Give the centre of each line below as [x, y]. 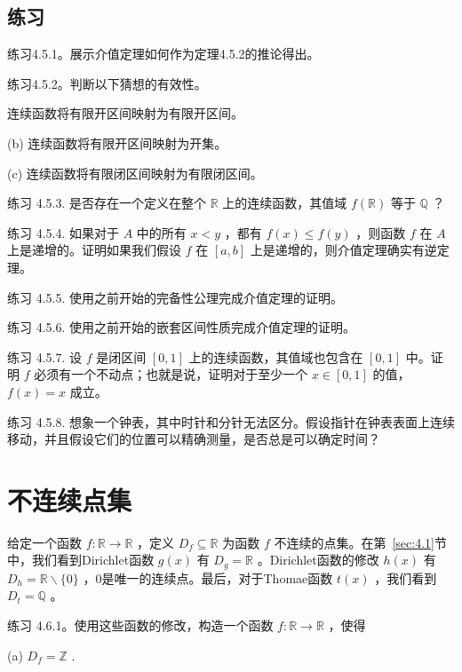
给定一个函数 [44, 542]
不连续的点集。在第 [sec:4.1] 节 [360, 542]
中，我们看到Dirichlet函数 [81, 560]
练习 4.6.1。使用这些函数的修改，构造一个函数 [140, 625]
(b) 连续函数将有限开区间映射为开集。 [117, 142]
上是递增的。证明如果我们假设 [94, 250]
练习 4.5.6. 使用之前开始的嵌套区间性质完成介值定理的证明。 [181, 327]
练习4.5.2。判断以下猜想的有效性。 [107, 83]
